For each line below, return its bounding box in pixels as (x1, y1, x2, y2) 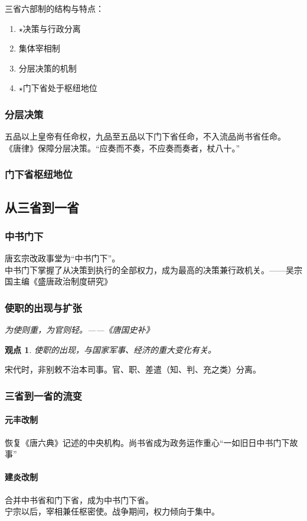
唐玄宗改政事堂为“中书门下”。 (5, 252, 120, 264)
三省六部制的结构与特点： (5, 2, 104, 14)
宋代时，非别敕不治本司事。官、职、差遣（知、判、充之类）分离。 (5, 363, 261, 376)
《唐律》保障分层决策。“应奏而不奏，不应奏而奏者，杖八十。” (5, 141, 240, 154)
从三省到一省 (5, 198, 79, 216)
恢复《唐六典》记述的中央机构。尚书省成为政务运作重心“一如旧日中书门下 (5, 436, 290, 448)
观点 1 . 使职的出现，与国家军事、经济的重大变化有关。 (5, 343, 216, 355)
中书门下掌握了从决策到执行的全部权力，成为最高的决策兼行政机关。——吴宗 (5, 263, 302, 276)
